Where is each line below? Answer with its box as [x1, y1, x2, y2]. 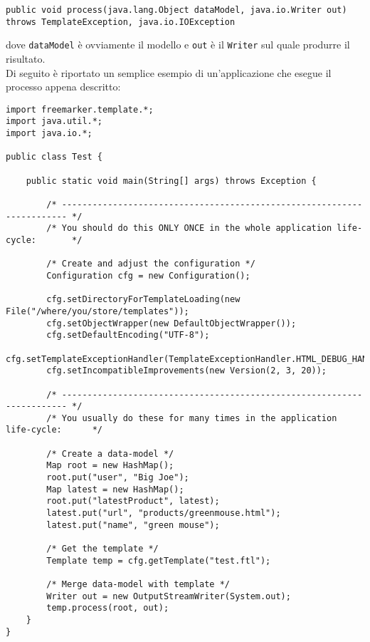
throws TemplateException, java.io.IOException [6, 16, 236, 27]
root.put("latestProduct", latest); [46, 496, 220, 507]
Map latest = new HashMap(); [46, 484, 184, 495]
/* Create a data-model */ [46, 448, 174, 459]
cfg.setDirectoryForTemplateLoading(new [46, 294, 240, 305]
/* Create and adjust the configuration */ [46, 259, 255, 269]
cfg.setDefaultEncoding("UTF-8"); [46, 330, 210, 341]
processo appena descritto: [6, 79, 121, 94]
